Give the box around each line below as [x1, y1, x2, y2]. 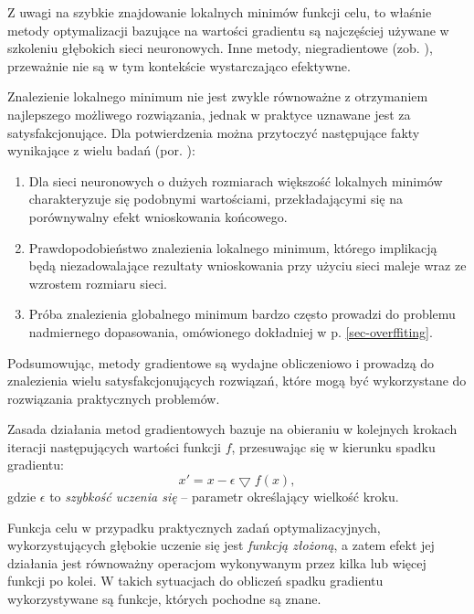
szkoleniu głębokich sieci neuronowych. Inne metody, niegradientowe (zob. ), [7, 38, 433, 58]
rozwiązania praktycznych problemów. [7, 388, 220, 408]
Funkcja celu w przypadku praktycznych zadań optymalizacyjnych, [7, 517, 381, 536]
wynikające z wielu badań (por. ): [7, 141, 195, 160]
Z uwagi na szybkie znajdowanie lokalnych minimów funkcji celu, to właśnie [7, 3, 432, 21]
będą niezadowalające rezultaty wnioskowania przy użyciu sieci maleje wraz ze [28, 256, 467, 275]
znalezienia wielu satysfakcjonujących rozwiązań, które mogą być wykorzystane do [7, 371, 467, 390]
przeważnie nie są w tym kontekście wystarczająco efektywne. [7, 56, 351, 75]
